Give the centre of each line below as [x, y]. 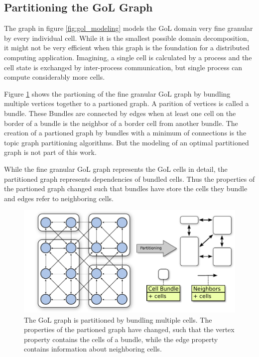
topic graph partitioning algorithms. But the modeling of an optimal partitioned [127, 142]
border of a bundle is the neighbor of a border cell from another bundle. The [121, 123]
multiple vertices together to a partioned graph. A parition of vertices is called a [127, 103]
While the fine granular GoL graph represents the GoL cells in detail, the [116, 169]
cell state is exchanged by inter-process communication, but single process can [123, 67]
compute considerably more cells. [55, 77]
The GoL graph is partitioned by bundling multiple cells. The [118, 319]
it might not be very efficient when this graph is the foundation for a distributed [127, 48]
